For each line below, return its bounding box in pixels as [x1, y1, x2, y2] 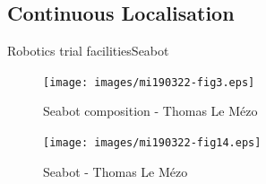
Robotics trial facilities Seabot [7, 41, 169, 60]
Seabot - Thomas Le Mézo [43, 162, 188, 180]
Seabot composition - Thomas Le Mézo [43, 101, 258, 120]
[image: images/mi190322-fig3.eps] [43, 75, 255, 89]
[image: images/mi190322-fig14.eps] [43, 136, 262, 150]
